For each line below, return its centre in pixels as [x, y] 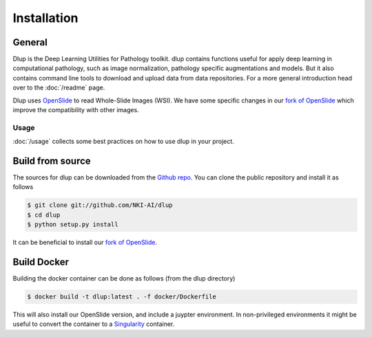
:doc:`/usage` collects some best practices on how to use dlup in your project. [123, 142]
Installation [45, 18]
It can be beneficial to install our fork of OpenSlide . [85, 242]
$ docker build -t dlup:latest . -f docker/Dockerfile [122, 297]
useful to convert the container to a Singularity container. [94, 324]
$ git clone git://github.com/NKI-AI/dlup [100, 205]
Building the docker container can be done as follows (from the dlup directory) [124, 279]
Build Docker [41, 262]
